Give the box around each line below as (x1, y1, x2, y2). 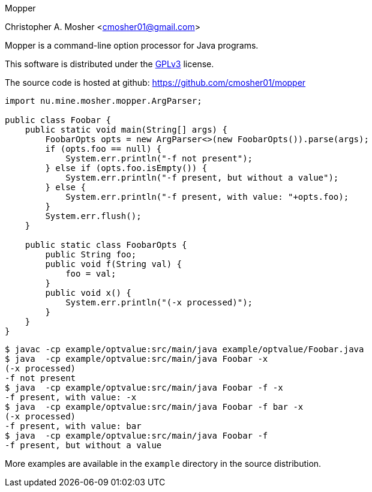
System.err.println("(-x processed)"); (65, 298, 253, 307)
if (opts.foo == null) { (45, 144, 162, 154)
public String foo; (45, 250, 137, 259)
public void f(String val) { (45, 259, 182, 269)
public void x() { (45, 288, 131, 298)
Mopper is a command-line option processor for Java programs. (5, 40, 259, 50)
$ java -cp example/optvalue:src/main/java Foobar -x (5, 354, 268, 364)
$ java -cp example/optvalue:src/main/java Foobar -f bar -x (5, 402, 304, 412)
